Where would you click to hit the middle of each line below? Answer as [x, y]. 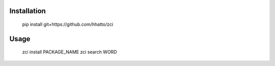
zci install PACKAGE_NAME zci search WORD [70, 52]
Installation [28, 11]
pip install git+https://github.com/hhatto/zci [68, 24]
